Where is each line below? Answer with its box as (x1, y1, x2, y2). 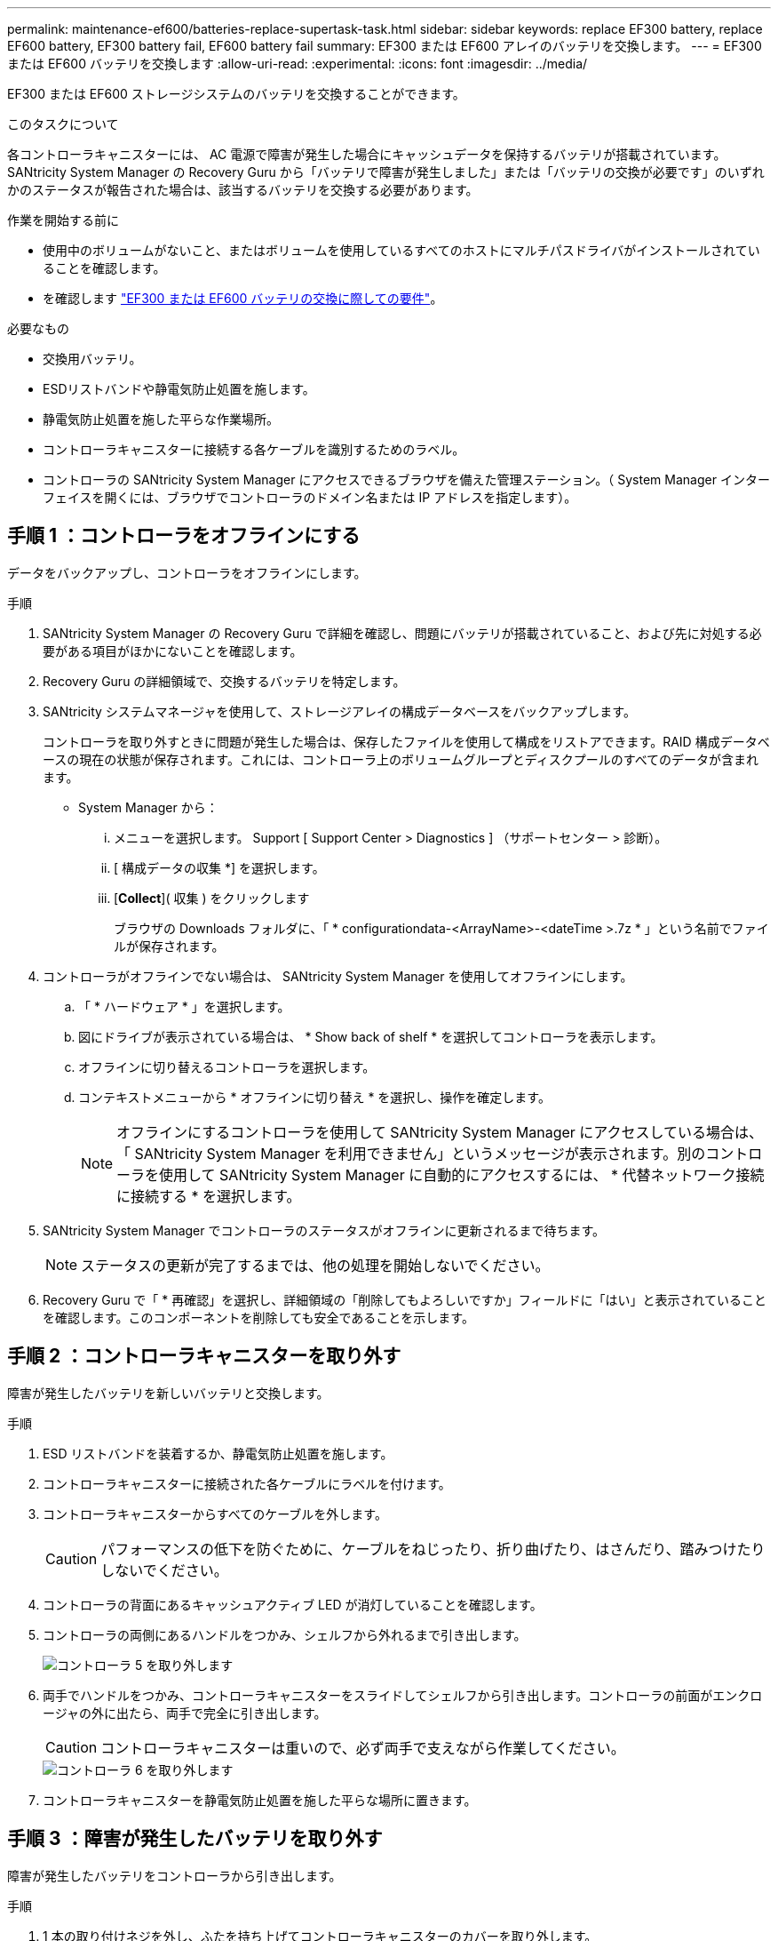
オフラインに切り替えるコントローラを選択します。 (78, 1058, 376, 1074)
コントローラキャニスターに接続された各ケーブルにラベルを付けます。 (43, 1475, 451, 1491)
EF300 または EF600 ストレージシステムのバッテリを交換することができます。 (7, 86, 465, 101)
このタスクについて (7, 116, 119, 132)
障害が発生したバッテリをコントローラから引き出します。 (7, 1867, 342, 1883)
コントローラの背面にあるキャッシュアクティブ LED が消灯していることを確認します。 (43, 1596, 543, 1612)
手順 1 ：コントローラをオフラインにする (7, 524, 361, 547)
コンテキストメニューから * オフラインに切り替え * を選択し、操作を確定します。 (78, 1089, 551, 1105)
